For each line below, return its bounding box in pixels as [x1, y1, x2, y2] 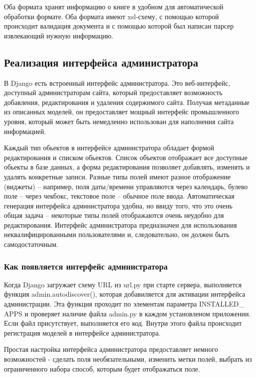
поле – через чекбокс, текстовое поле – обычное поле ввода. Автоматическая [4, 191, 235, 201]
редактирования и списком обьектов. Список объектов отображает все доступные [4, 152, 248, 162]
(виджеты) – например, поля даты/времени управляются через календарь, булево [4, 181, 248, 191]
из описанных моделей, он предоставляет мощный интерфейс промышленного [4, 106, 239, 117]
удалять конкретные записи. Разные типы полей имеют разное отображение [4, 171, 231, 181]
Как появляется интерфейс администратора [4, 260, 168, 272]
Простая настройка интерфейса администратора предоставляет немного [4, 344, 218, 354]
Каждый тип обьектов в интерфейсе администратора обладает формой [4, 142, 215, 153]
